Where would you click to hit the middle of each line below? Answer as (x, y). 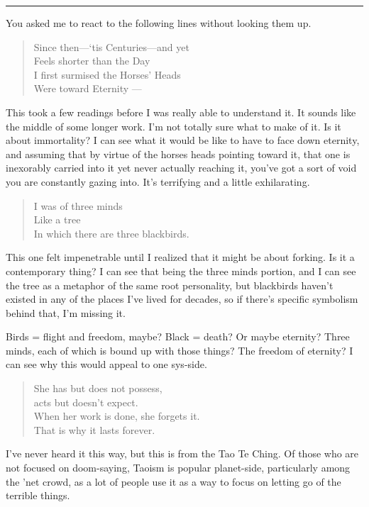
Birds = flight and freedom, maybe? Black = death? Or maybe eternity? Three (178, 336)
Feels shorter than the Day (92, 61)
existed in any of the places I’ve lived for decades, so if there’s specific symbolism (182, 299)
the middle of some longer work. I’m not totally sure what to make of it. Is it (174, 126)
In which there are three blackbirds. (111, 233)
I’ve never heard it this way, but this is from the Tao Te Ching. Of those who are (182, 453)
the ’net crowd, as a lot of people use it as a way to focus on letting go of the (174, 481)
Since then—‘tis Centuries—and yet (111, 46)
